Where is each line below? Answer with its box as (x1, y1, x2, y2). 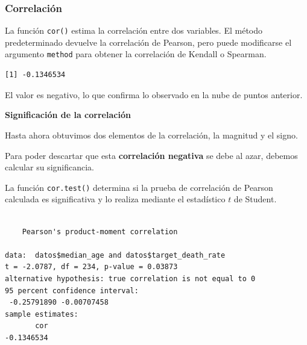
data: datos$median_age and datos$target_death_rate (5, 250, 226, 260)
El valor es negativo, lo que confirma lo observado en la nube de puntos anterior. (5, 88, 303, 101)
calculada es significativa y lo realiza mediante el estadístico (5, 193, 226, 205)
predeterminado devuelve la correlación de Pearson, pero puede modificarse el (5, 36, 292, 48)
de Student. (233, 193, 277, 205)
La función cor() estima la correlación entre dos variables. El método (5, 24, 263, 37)
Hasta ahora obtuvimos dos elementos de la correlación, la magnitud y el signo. (5, 128, 298, 141)
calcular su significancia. (5, 161, 94, 173)
